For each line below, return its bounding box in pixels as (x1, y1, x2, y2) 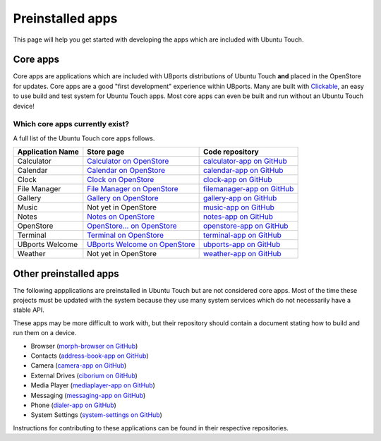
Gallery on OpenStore (87, 193, 159, 203)
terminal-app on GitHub (202, 230, 282, 240)
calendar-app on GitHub (202, 166, 284, 176)
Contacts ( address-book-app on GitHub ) (30, 351, 149, 360)
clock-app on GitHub (202, 175, 272, 185)
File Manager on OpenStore (87, 184, 179, 194)
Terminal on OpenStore (87, 230, 164, 240)
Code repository (202, 147, 259, 157)
